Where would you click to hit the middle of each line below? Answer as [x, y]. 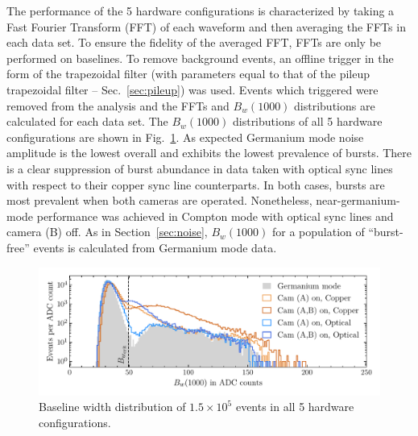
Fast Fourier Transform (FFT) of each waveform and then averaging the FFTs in [206, 26]
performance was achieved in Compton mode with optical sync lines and [215, 216]
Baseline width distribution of [112, 407]
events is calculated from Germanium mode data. [155, 247]
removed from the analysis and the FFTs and [118, 105]
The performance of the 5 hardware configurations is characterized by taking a [201, 10]
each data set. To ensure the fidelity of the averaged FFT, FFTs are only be [194, 42]
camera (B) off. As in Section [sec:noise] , [107, 232]
